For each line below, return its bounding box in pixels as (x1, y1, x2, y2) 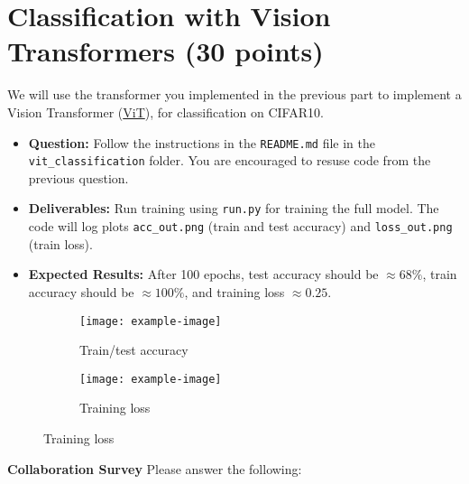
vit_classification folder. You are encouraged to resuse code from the (28, 151, 431, 170)
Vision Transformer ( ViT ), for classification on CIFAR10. (7, 102, 324, 121)
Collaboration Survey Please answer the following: (7, 459, 302, 478)
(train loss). (28, 234, 93, 253)
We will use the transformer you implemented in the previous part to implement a (7, 85, 462, 104)
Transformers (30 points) (7, 33, 324, 70)
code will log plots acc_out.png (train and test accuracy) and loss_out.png (28, 217, 453, 236)
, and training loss (184, 282, 285, 301)
